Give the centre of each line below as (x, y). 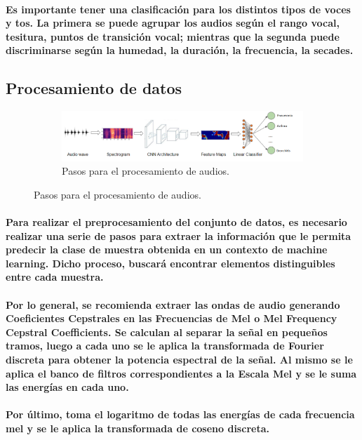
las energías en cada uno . (67, 387)
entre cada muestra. (55, 277)
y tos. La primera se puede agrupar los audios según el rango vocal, (173, 23)
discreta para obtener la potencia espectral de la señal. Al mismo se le (179, 360)
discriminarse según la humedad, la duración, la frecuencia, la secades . (180, 50)
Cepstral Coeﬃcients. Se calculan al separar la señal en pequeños (167, 332)
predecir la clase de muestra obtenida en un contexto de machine (167, 249)
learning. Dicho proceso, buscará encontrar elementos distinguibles (170, 263)
